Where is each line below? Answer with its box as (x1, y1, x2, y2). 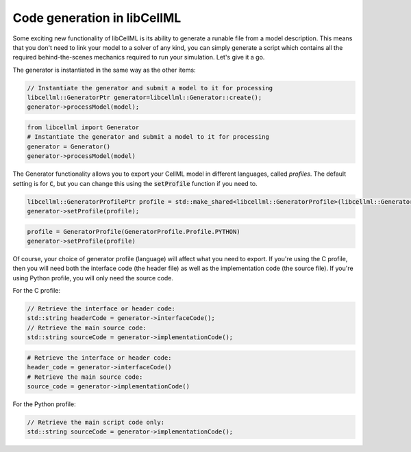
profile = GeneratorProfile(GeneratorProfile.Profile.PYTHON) (27, 228, 240, 235)
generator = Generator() (27, 142, 111, 150)
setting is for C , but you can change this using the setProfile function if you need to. (12, 179, 258, 187)
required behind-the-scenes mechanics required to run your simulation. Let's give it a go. (12, 53, 265, 62)
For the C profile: (12, 287, 61, 295)
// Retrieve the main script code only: (27, 418, 164, 426)
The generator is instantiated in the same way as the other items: (12, 66, 196, 74)
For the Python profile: (12, 400, 76, 408)
